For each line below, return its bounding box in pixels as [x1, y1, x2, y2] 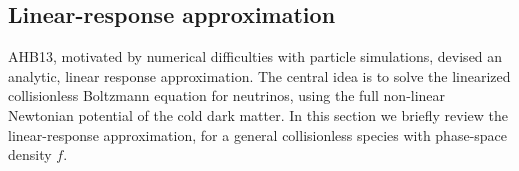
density [8, 144, 52, 165]
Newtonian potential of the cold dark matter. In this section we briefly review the [8, 104, 509, 125]
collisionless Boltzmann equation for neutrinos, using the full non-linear [8, 85, 446, 106]
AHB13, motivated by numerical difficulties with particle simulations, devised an [8, 46, 503, 67]
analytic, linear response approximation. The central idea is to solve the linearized [8, 65, 511, 86]
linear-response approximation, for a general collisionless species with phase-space [8, 124, 508, 145]
